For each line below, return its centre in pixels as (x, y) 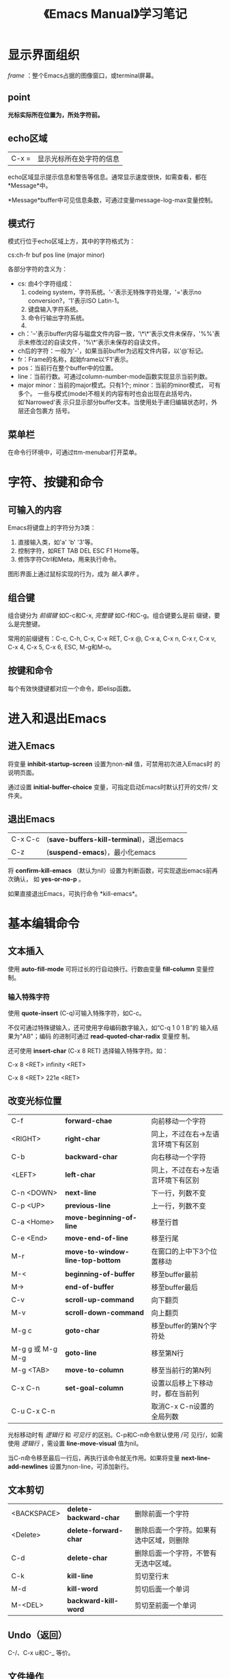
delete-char (87, 1558)
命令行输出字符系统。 (58, 318)
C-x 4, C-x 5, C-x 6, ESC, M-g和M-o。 (61, 647)
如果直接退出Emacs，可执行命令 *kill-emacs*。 (74, 893)
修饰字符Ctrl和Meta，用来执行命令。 (69, 560)
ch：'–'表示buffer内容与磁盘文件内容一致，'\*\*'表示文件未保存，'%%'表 (119, 334)
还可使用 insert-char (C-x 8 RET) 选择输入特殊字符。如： (88, 1050)
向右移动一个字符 (179, 1157)
